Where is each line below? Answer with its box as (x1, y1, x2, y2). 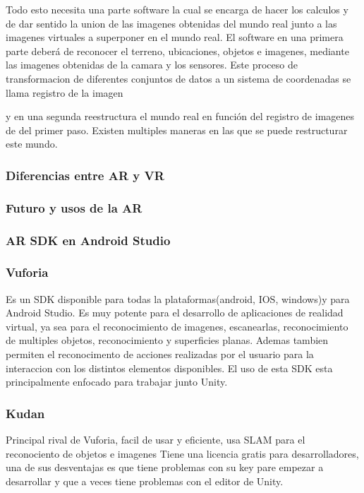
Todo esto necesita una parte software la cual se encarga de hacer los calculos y (6, 2, 348, 16)
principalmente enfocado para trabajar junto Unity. (6, 374, 228, 389)
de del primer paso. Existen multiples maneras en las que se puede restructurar (6, 122, 348, 137)
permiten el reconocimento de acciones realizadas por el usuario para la (6, 347, 314, 362)
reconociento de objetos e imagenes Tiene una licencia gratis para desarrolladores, (6, 446, 359, 461)
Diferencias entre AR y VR (6, 166, 164, 184)
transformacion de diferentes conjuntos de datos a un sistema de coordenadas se (6, 71, 351, 85)
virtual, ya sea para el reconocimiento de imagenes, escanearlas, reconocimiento (6, 319, 348, 333)
